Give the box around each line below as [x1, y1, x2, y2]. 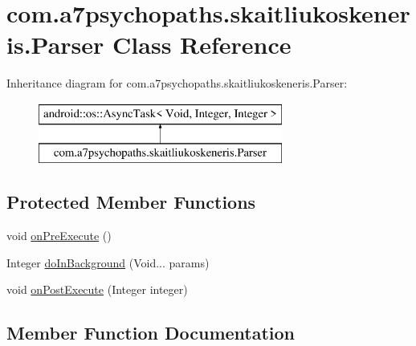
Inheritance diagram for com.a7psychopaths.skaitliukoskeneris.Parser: [6, 75, 348, 92]
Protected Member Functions [6, 189, 256, 214]
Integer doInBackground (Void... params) [6, 254, 210, 271]
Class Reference [112, 28, 292, 61]
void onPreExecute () [6, 227, 112, 244]
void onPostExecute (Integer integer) [6, 281, 188, 298]
